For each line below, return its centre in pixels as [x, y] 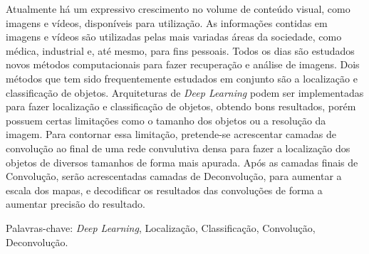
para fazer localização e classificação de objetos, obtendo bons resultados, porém [181, 106]
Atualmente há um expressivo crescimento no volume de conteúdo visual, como [178, 9]
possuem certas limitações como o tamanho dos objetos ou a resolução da [166, 120]
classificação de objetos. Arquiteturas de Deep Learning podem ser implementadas [185, 92]
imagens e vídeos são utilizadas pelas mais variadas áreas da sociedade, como [174, 37]
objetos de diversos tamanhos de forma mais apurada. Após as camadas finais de [182, 162]
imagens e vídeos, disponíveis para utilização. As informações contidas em [167, 22]
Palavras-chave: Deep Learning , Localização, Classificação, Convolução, [161, 227]
